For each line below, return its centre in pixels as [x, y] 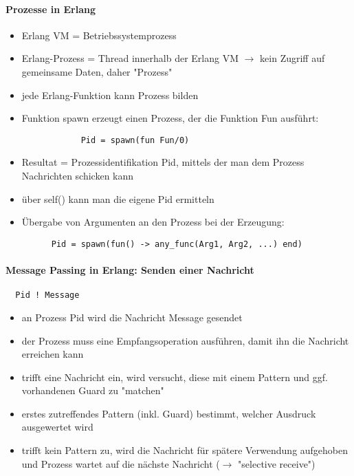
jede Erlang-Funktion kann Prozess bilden [110, 95]
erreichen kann [53, 354]
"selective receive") [277, 463]
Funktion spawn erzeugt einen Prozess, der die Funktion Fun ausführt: [170, 118]
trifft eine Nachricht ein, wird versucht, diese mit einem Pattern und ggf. [175, 377]
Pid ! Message [47, 295]
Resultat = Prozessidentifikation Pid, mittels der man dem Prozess [163, 162]
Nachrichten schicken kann [78, 176]
